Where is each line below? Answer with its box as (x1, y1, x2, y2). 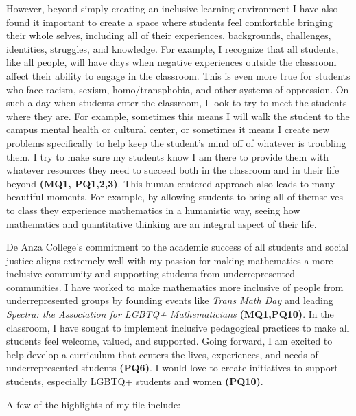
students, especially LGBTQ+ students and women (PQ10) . (6, 374, 263, 389)
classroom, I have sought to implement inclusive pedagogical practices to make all (6, 320, 350, 334)
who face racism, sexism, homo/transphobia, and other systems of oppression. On (6, 82, 349, 96)
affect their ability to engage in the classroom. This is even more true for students (6, 68, 351, 82)
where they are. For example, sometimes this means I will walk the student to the (6, 108, 350, 123)
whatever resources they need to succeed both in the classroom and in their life (6, 163, 340, 177)
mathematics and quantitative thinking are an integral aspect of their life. (6, 216, 317, 231)
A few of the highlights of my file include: (6, 397, 181, 411)
